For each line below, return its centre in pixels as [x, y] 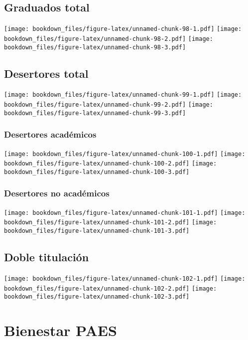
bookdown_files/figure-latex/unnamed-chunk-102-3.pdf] [97, 297]
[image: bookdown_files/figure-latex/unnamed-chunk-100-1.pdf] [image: [125, 154]
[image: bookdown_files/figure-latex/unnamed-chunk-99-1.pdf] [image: [123, 95]
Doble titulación [47, 257]
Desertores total [46, 73]
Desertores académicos [50, 134]
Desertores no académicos [57, 193]
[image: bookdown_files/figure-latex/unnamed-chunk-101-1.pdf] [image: [125, 213]
